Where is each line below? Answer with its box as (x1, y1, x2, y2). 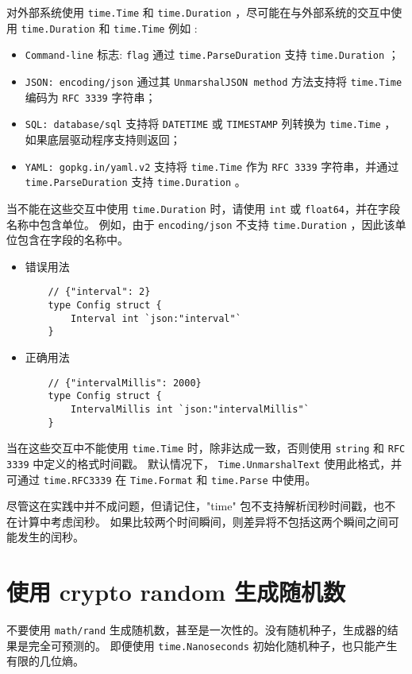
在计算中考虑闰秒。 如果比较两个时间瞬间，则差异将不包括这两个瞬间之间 (6, 513, 388, 529)
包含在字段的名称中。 (17, 231, 129, 248)
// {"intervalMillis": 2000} (48, 377, 202, 389)
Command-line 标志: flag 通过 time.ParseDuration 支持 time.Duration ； (25, 46, 399, 63)
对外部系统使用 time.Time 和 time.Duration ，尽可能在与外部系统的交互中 (6, 4, 391, 20)
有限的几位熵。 (6, 653, 84, 669)
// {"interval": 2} (48, 286, 151, 298)
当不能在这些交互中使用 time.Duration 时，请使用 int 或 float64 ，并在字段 (6, 199, 401, 216)
